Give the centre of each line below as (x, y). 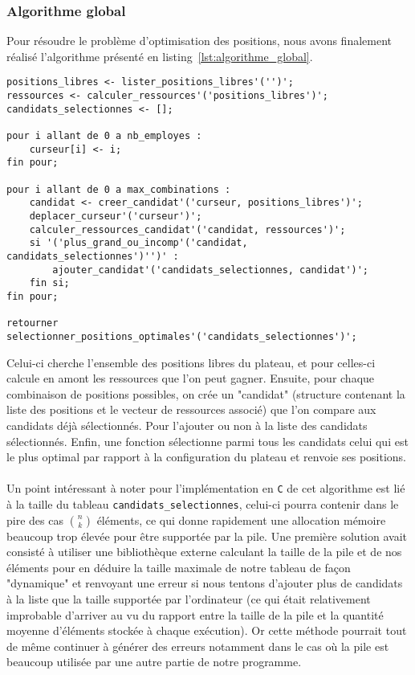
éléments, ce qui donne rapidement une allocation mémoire (241, 520)
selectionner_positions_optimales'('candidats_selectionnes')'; (182, 336)
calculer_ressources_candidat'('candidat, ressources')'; (187, 229)
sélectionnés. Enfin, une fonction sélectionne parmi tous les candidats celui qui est (207, 441)
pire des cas (35, 520)
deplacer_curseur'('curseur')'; (116, 216)
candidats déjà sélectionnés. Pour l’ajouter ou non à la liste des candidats (187, 425)
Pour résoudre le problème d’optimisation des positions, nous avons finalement (199, 41)
